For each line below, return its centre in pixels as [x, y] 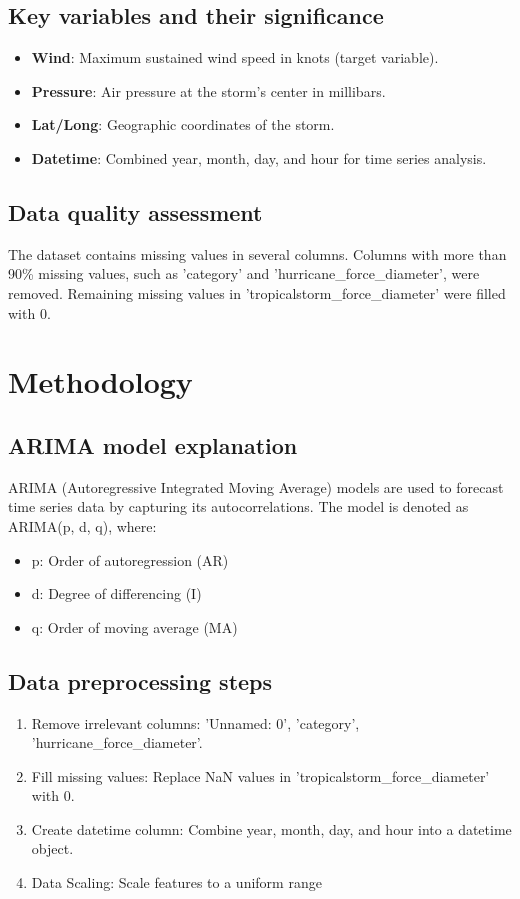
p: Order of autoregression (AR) [130, 559]
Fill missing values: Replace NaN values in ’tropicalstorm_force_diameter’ [260, 775]
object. [52, 848]
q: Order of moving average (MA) [134, 626]
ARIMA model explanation [153, 444]
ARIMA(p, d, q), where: [82, 525]
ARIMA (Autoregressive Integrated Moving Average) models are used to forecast [256, 486]
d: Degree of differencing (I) [116, 593]
